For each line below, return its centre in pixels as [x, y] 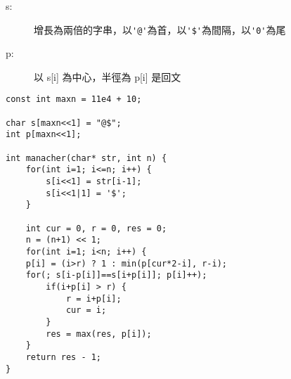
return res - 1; [64, 357]
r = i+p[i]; [93, 298]
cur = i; [86, 310]
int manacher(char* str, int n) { [86, 158]
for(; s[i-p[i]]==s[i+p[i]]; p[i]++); [116, 275]
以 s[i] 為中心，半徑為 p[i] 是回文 [108, 76]
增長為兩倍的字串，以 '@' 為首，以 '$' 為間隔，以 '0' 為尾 [160, 29]
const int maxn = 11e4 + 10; [74, 99]
